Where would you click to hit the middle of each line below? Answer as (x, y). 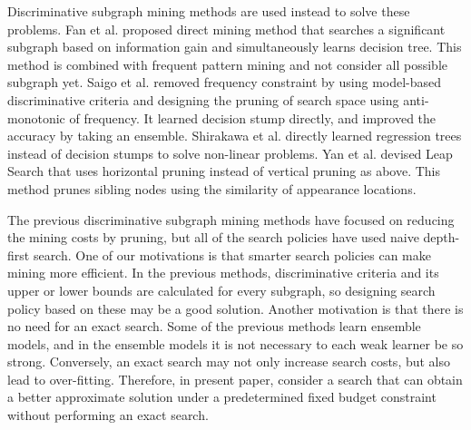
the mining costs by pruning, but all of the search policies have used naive (213, 237)
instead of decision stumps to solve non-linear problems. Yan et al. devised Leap (230, 153)
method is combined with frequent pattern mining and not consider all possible (228, 64)
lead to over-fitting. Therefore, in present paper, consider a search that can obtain (235, 379)
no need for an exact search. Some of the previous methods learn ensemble (214, 326)
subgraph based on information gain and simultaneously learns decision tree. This (235, 47)
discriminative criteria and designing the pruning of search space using (203, 99)
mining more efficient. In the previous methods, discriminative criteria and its (223, 273)
